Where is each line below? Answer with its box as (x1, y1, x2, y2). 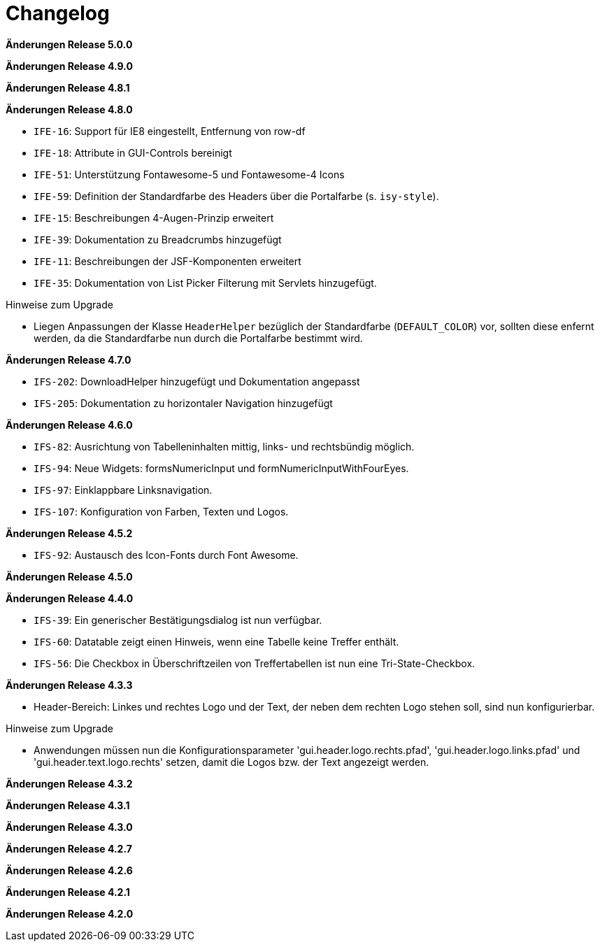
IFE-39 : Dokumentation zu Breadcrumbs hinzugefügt (34, 233, 282, 245)
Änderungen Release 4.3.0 (6, 820, 133, 833)
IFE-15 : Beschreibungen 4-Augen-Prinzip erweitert (34, 211, 274, 224)
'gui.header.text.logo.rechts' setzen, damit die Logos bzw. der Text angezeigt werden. (34, 755, 429, 768)
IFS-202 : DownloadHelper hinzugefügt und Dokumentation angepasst (34, 375, 360, 387)
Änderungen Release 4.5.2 (6, 527, 133, 539)
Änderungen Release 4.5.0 (6, 570, 133, 583)
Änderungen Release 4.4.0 (6, 592, 134, 604)
